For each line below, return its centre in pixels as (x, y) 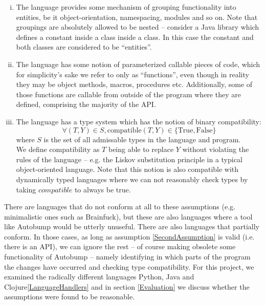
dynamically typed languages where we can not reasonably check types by (132, 179)
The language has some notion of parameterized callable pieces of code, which (138, 64)
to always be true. (103, 189)
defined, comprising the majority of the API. (86, 104)
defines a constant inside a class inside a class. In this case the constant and (135, 37)
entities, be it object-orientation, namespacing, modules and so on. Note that (137, 17)
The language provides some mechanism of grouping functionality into (126, 7)
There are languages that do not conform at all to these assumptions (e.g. (120, 206)
